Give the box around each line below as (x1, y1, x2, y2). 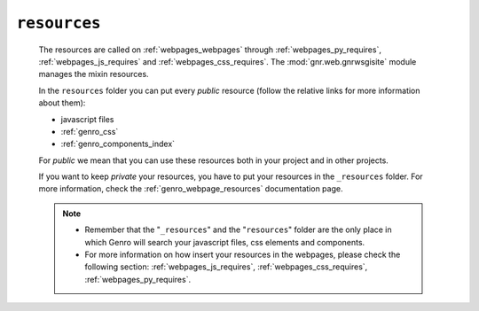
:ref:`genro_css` (60, 126, 119, 136)
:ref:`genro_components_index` (60, 138, 176, 150)
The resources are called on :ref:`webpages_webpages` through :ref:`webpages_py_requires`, (38, 44, 381, 55)
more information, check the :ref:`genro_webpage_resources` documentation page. (38, 183, 343, 194)
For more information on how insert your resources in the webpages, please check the (84, 249, 401, 260)
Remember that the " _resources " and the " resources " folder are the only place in (84, 224, 392, 235)
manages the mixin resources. (38, 69, 150, 80)
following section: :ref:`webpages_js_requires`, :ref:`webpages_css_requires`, (84, 261, 368, 272)
